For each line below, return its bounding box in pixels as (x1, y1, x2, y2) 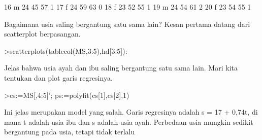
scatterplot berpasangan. (4, 28, 81, 39)
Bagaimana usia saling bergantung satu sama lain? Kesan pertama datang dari (4, 18, 250, 29)
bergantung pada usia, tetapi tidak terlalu (4, 126, 135, 137)
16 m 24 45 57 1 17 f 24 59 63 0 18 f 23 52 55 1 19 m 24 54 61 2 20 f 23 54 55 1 (4, 2, 251, 12)
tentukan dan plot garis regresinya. (4, 72, 113, 83)
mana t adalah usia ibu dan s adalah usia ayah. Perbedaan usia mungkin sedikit (4, 116, 253, 127)
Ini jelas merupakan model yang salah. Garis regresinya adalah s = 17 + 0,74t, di (4, 107, 258, 117)
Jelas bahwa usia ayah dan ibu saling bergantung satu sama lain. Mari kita (4, 62, 238, 73)
